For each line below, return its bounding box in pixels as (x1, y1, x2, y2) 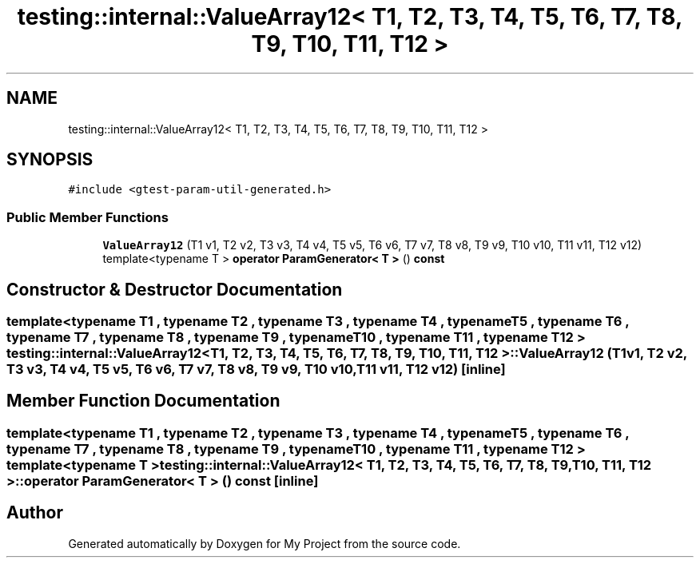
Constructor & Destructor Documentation (6, 279, 343, 300)
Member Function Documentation (6, 391, 280, 411)
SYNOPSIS (6, 149, 93, 170)
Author (6, 502, 63, 523)
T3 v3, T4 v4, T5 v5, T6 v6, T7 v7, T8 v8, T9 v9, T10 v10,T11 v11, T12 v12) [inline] (6, 361, 506, 378)
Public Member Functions (6, 209, 169, 225)
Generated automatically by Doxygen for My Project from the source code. (68, 536, 461, 550)
